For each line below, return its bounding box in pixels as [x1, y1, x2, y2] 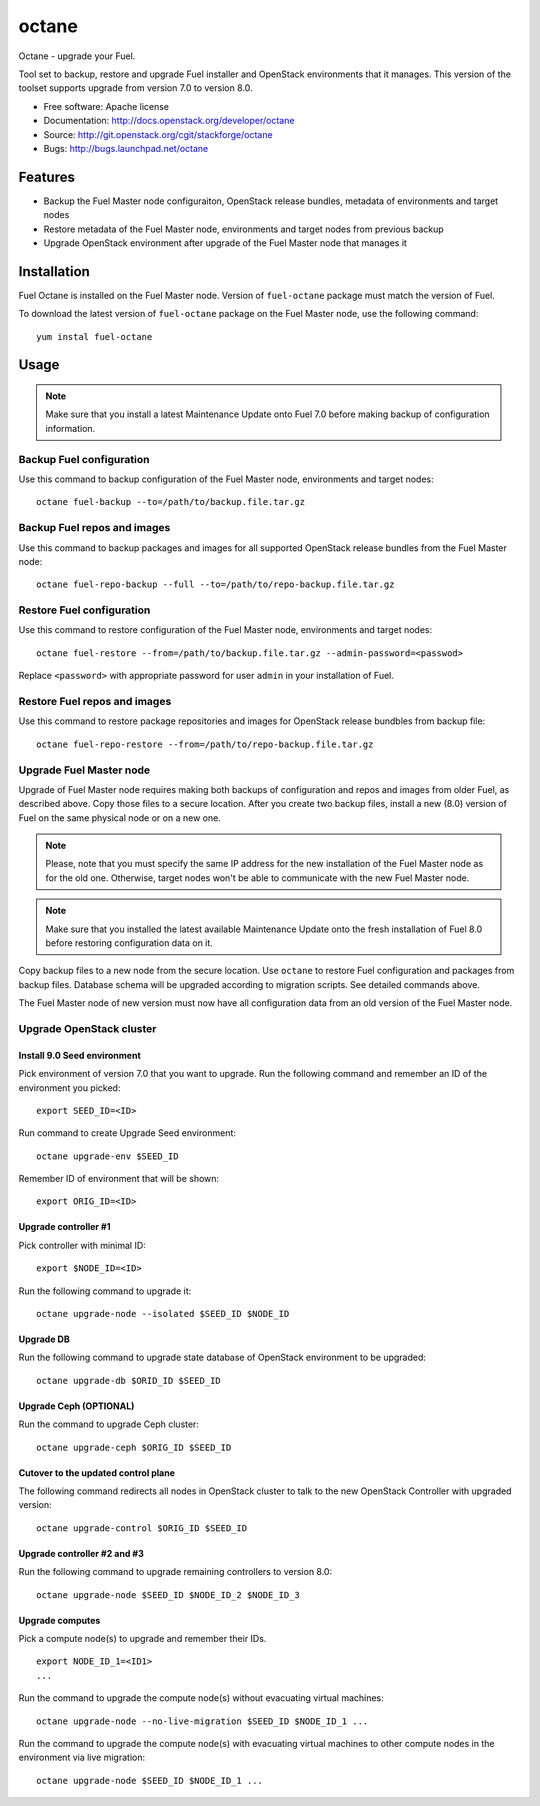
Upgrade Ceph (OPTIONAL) [18, 1400, 135, 1412]
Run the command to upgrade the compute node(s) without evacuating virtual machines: [18, 1692, 384, 1704]
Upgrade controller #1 [18, 1221, 111, 1233]
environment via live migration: [18, 1751, 145, 1764]
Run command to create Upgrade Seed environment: [18, 1127, 237, 1139]
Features [18, 168, 75, 185]
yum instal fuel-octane [36, 331, 153, 342]
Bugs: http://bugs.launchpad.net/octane [43, 142, 209, 154]
